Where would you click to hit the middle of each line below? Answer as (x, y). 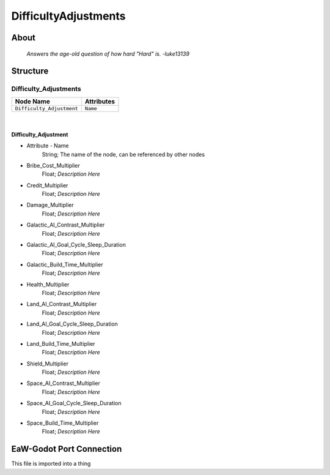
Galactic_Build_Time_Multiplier (65, 264)
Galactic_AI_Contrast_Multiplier (66, 225)
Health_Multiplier (48, 284)
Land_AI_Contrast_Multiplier (62, 304)
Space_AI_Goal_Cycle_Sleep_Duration (74, 403)
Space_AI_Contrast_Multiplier (64, 383)
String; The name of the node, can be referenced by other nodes (123, 154)
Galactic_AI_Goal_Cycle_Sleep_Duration (76, 245)
